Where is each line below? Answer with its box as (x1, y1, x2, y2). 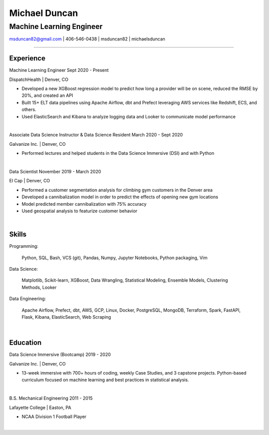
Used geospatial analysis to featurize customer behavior (21, 208, 137, 214)
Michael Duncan (9, 7, 78, 18)
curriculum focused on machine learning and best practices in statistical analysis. (21, 377, 189, 383)
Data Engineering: (9, 296, 46, 302)
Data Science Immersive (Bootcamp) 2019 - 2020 (9, 352, 111, 358)
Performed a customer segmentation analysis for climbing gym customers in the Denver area (21, 187, 213, 193)
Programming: (9, 243, 38, 249)
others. (21, 106, 37, 112)
